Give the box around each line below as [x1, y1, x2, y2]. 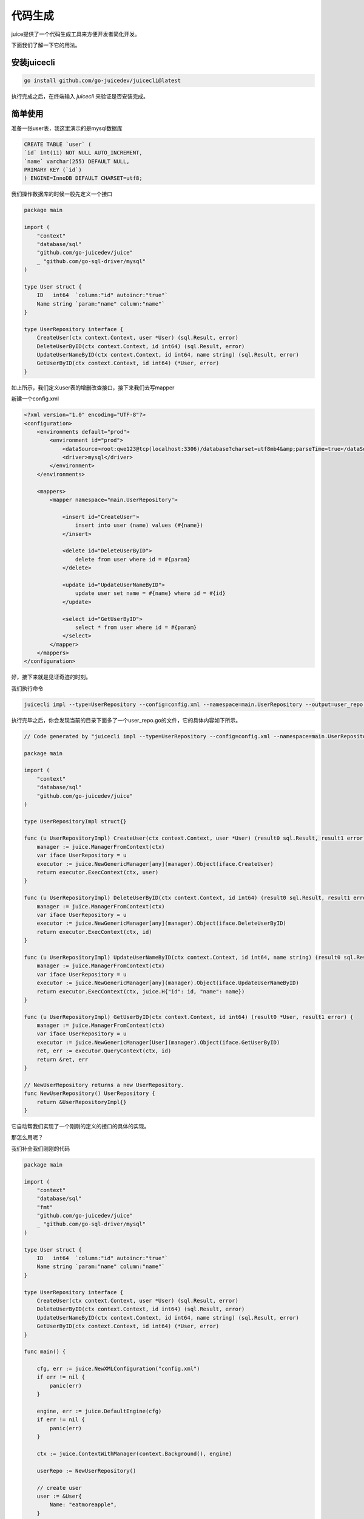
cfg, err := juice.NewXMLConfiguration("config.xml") [36, 1365, 200, 1373]
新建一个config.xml [11, 395, 59, 402]
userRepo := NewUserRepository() [36, 1467, 136, 1474]
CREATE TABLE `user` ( [24, 140, 92, 148]
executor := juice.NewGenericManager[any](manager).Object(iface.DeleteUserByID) [36, 920, 286, 927]
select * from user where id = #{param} [75, 623, 197, 631]
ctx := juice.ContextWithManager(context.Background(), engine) [36, 1450, 232, 1457]
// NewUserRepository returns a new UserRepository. [24, 1082, 184, 1088]
